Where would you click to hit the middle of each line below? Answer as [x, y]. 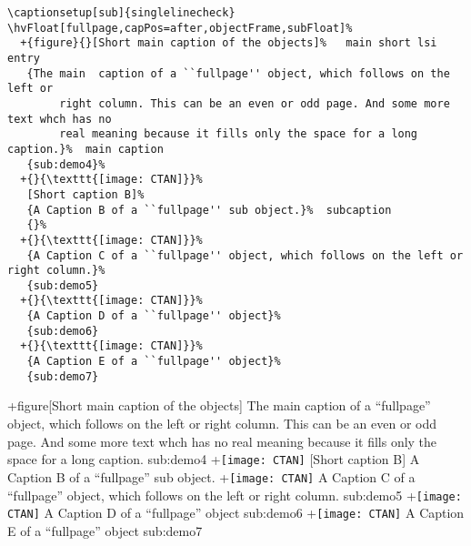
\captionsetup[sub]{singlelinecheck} [121, 13]
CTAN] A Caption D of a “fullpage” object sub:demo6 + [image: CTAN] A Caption [236, 513]
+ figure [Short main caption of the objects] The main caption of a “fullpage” [219, 405]
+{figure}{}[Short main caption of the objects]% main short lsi [229, 43]
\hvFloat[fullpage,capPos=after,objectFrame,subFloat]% [180, 28]
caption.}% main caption [85, 149]
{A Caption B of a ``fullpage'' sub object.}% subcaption [209, 210]
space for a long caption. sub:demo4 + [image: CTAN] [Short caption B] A [214, 459]
